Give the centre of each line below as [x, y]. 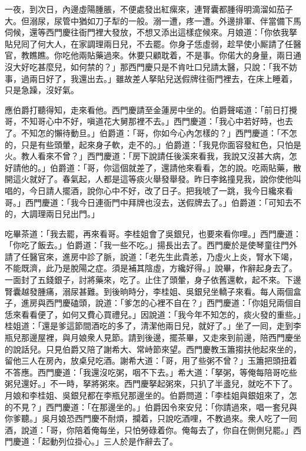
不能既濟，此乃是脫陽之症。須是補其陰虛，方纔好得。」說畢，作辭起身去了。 [151, 268]
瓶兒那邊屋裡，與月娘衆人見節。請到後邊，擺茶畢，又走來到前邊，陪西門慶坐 [153, 338]
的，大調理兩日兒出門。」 [52, 214]
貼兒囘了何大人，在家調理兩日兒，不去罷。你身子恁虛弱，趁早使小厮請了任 [149, 43]
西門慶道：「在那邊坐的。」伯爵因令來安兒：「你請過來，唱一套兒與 [171, 406]
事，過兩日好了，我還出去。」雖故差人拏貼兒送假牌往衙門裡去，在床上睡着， [151, 78]
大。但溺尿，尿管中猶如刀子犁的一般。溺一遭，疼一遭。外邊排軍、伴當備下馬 [153, 20]
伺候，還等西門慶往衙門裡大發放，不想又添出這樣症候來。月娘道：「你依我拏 [151, 32]
